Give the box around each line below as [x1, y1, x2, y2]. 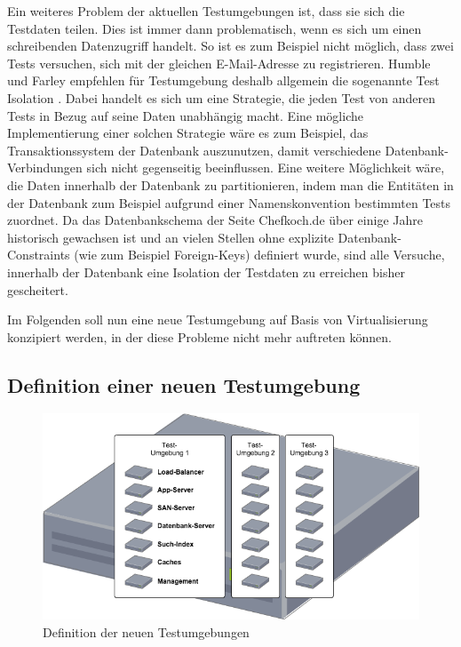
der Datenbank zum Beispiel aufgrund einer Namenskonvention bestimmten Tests [7, 193, 451, 212]
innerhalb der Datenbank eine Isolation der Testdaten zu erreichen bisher [7, 262, 405, 281]
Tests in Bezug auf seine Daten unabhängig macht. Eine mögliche [7, 106, 363, 124]
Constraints [7, 245, 70, 264]
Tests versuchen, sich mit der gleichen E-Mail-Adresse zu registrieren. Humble [7, 53, 431, 72]
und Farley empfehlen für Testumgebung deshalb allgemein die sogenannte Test [7, 71, 440, 90]
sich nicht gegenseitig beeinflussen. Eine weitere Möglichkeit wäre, [86, 158, 445, 177]
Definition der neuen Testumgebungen [43, 622, 250, 641]
